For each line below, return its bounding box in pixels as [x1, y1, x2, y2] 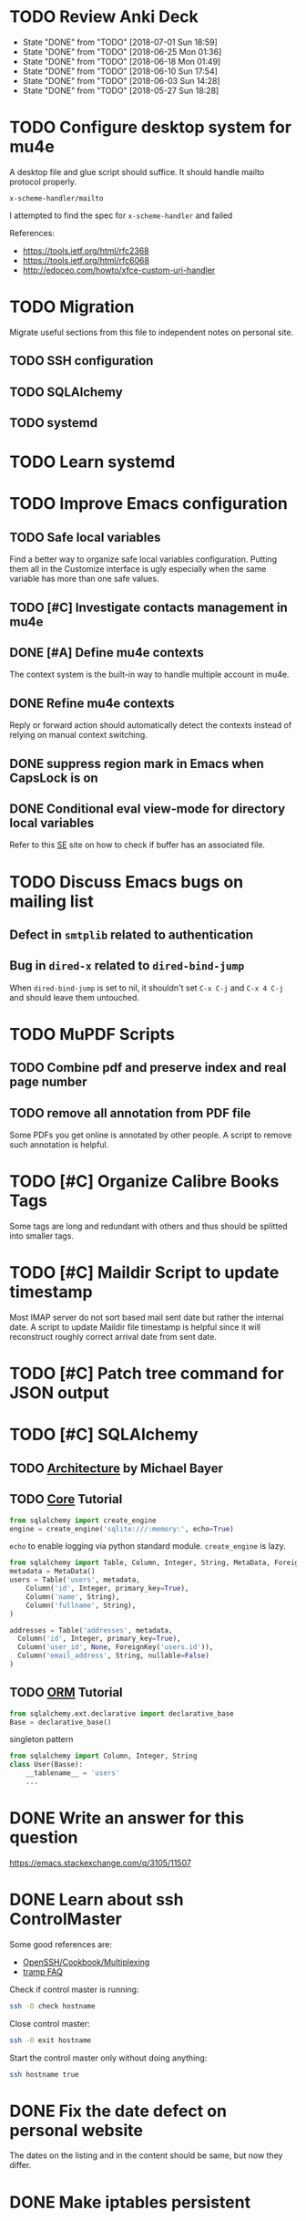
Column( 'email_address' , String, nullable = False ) [17, 1651, 209, 1661]
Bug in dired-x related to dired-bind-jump [9, 958, 245, 973]
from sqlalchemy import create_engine [9, 1516, 157, 1525]
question [9, 1827, 78, 1848]
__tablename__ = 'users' [25, 1769, 120, 1778]
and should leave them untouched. [9, 991, 139, 1002]
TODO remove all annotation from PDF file [9, 1105, 251, 1121]
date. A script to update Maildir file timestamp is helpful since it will [9, 1322, 261, 1333]
